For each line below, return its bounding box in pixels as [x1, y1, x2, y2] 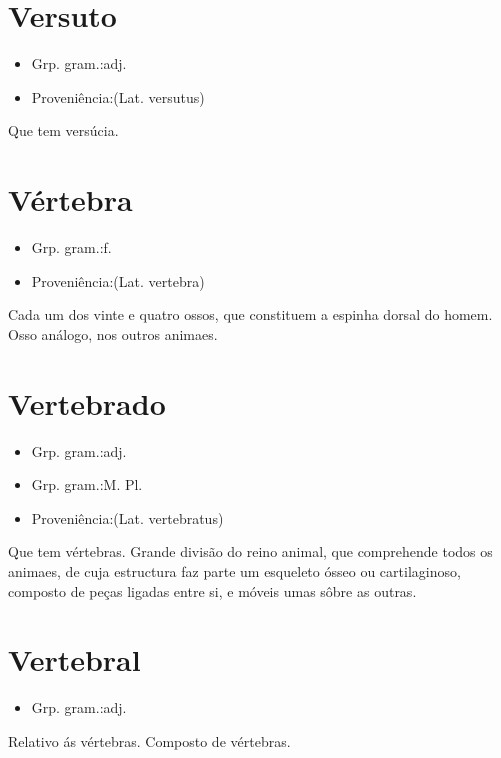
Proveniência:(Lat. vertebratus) [31, 507, 224, 528]
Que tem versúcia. [8, 120, 119, 141]
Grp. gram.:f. [31, 237, 112, 258]
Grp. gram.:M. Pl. [31, 474, 143, 495]
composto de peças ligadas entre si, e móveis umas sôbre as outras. [8, 580, 417, 601]
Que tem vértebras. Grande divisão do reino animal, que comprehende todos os [8, 541, 493, 562]
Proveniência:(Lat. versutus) [31, 86, 205, 107]
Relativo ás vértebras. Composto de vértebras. [8, 730, 291, 751]
